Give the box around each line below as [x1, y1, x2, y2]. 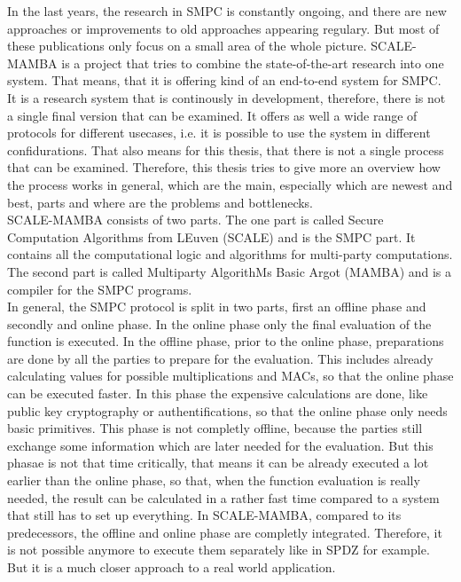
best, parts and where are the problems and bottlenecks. [7, 193, 314, 211]
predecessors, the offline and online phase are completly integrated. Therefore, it [7, 523, 442, 541]
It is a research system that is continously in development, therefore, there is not [7, 88, 446, 106]
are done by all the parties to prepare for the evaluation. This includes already [7, 349, 434, 367]
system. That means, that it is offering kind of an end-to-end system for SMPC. [7, 71, 441, 90]
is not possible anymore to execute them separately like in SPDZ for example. [7, 540, 430, 559]
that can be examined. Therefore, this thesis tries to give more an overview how [7, 158, 441, 177]
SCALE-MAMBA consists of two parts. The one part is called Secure [7, 210, 384, 229]
